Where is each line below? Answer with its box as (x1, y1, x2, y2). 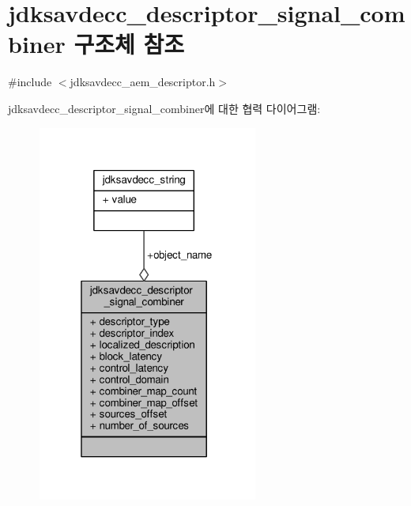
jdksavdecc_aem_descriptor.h (70, 74, 216, 90)
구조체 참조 (74, 28, 184, 60)
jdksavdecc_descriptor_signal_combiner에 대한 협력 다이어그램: (8, 100, 321, 116)
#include (8, 74, 52, 90)
